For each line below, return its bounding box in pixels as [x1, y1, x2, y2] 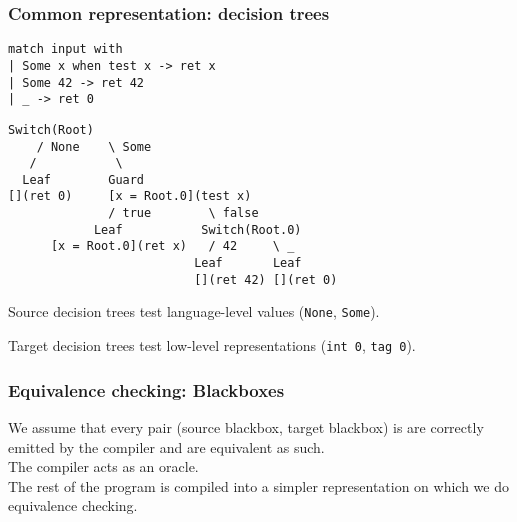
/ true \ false [108, 206, 259, 221]
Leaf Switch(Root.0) [93, 222, 302, 237]
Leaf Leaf [194, 256, 302, 271]
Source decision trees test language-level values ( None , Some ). [8, 301, 380, 322]
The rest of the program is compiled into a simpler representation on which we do [8, 475, 510, 496]
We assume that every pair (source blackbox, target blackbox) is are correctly [8, 416, 484, 437]
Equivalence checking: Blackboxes [8, 377, 285, 402]
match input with [8, 42, 123, 57]
